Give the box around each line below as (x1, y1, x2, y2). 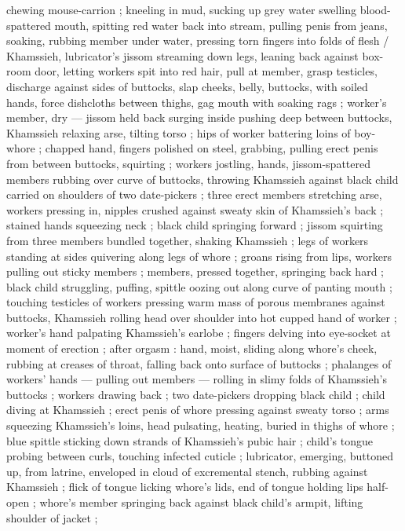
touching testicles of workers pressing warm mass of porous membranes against (6, 294, 385, 310)
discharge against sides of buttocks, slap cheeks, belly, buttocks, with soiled (6, 78, 368, 94)
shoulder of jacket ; (6, 509, 98, 526)
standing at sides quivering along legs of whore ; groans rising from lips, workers (6, 247, 392, 264)
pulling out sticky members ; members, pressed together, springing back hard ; (6, 263, 384, 280)
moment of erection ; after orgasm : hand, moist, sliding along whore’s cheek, (6, 340, 378, 357)
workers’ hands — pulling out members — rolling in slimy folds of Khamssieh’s (6, 371, 387, 387)
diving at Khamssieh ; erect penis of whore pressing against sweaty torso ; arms (6, 401, 389, 418)
